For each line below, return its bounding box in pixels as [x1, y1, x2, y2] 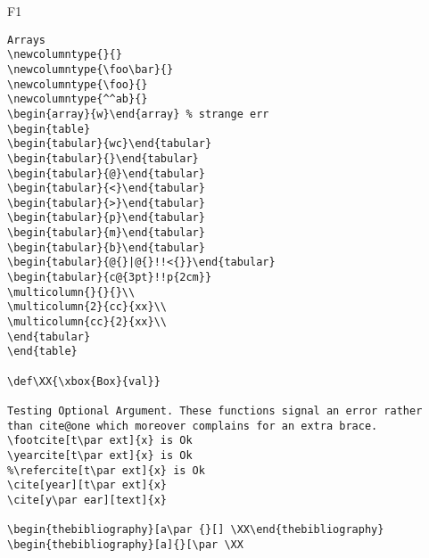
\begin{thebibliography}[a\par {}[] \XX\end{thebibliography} [7, 523, 384, 537]
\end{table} [7, 345, 78, 358]
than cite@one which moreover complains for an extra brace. [7, 419, 378, 432]
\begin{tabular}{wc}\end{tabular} [7, 137, 212, 151]
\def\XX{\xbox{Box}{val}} [7, 374, 161, 388]
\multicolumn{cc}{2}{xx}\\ [7, 316, 167, 329]
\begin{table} [7, 122, 91, 135]
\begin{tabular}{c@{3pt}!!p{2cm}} [7, 271, 212, 284]
